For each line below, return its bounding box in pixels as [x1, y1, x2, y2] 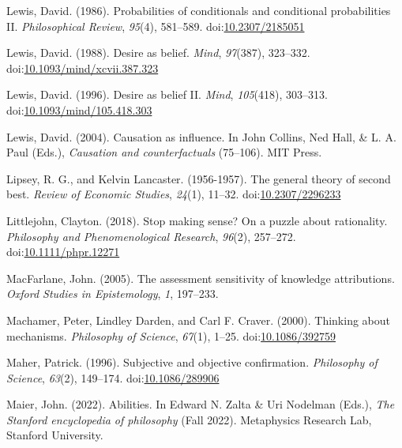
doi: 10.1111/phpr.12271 [6, 243, 120, 260]
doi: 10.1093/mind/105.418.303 [6, 101, 152, 118]
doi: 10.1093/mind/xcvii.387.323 [6, 59, 159, 76]
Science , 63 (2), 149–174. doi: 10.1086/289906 [6, 369, 220, 386]
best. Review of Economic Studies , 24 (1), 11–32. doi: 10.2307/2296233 [6, 186, 341, 202]
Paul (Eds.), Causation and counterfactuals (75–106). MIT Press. [6, 144, 322, 160]
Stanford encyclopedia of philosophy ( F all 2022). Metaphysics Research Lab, [6, 411, 372, 427]
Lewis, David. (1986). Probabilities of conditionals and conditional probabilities [6, 2, 391, 18]
